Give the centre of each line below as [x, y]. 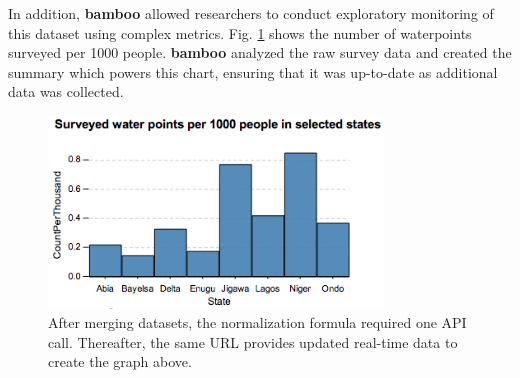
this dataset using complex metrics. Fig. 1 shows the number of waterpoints [240, 32]
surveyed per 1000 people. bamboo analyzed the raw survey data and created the [260, 52]
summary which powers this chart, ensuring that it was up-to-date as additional [253, 71]
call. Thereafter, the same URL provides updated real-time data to [253, 341]
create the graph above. [120, 361]
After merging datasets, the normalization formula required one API [257, 322]
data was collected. [66, 91]
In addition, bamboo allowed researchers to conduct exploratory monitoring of [251, 13]
